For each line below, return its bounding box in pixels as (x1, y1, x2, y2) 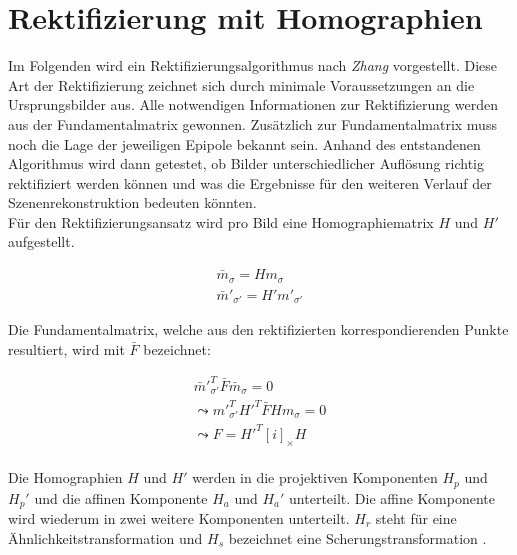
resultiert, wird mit (8, 338, 125, 359)
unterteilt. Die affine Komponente (289, 487, 496, 508)
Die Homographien (8, 467, 123, 488)
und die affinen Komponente (34, 487, 208, 508)
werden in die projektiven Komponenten (192, 467, 438, 488)
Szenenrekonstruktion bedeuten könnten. (8, 192, 257, 213)
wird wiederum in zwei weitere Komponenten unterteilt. (8, 508, 350, 529)
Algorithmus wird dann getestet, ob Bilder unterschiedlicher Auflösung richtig (8, 153, 484, 174)
